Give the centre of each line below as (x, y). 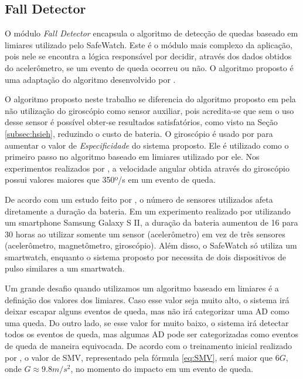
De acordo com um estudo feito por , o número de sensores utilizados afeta (139, 199)
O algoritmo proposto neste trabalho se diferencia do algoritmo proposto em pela (150, 99)
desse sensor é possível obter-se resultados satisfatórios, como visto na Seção (141, 122)
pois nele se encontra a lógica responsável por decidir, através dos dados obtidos (148, 56)
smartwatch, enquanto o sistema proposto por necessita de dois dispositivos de (145, 256)
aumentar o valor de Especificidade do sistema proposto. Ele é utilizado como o (147, 145)
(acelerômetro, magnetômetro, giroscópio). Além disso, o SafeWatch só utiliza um (151, 245)
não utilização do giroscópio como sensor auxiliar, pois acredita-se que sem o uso (149, 110)
